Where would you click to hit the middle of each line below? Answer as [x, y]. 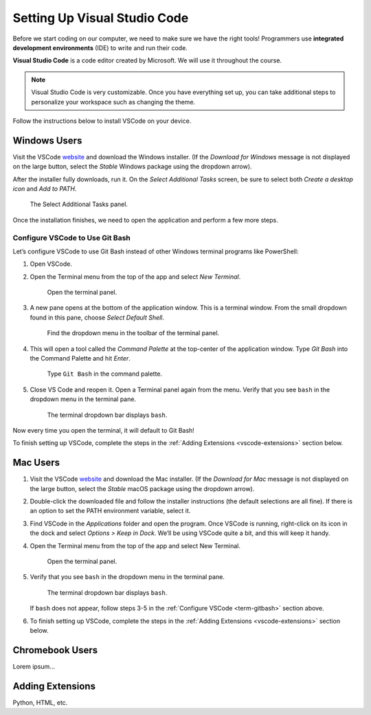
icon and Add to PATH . [45, 188]
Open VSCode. [51, 264]
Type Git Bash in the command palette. [105, 374]
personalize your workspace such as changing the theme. [113, 102]
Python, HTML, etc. [40, 702]
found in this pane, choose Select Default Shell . [97, 317]
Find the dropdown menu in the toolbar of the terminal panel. [133, 333]
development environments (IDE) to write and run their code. [100, 47]
